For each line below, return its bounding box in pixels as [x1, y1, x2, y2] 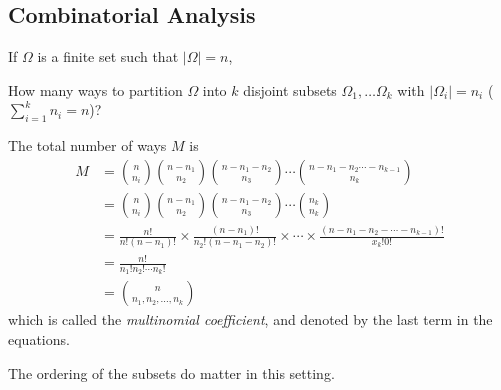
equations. [8, 328, 70, 349]
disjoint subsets [243, 79, 337, 100]
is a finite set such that [37, 46, 179, 67]
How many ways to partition [8, 79, 183, 100]
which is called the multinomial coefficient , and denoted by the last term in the [8, 309, 493, 330]
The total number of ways [8, 135, 167, 156]
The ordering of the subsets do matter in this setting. [8, 362, 335, 383]
